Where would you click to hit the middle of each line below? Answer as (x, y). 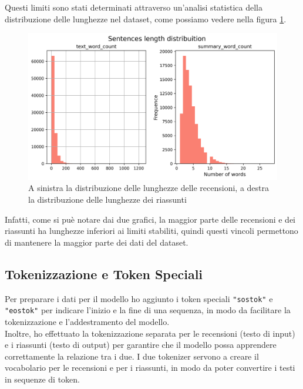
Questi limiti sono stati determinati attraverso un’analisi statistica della (134, 7)
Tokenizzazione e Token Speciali (104, 274)
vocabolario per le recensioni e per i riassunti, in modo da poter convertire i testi (150, 368)
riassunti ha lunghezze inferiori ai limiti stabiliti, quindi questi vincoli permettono (151, 231)
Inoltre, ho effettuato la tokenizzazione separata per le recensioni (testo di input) (150, 333)
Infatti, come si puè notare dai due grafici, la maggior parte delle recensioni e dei (150, 219)
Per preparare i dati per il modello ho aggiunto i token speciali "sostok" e (139, 298)
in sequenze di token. (43, 379)
